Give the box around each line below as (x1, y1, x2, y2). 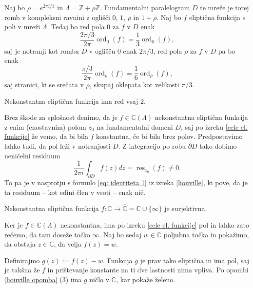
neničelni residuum (4, 150, 60, 160)
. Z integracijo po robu (118, 141, 186, 151)
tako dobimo (199, 141, 237, 151)
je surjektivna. (164, 203, 207, 213)
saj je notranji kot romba (4, 45, 79, 56)
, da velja (54, 239, 81, 249)
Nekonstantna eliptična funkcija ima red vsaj (4, 96, 138, 106)
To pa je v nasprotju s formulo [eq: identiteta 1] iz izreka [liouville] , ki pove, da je (4, 177, 248, 188)
